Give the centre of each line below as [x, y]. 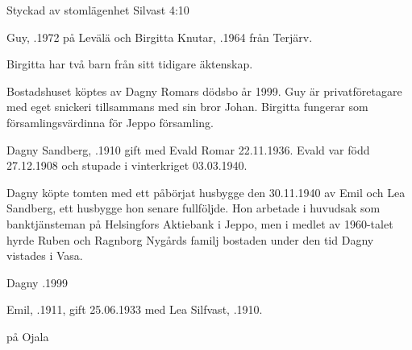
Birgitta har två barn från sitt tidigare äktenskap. [130, 64]
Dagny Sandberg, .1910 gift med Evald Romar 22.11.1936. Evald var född [188, 149]
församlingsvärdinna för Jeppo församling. [110, 122]
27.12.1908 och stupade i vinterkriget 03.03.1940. [127, 165]
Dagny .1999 [37, 282]
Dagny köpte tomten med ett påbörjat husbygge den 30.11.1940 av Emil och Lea [206, 192]
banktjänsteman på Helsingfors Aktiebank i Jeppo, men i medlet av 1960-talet [200, 223]
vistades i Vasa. [45, 255]
